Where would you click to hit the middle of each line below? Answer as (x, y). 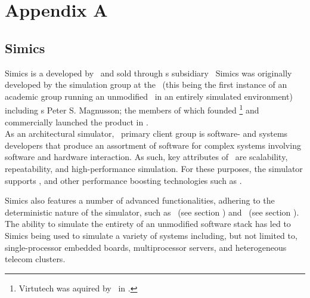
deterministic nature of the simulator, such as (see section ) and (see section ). (152, 212)
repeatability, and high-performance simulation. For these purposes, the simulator (154, 168)
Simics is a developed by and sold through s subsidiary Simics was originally (148, 73)
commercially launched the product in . (77, 122)
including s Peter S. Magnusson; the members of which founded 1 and (132, 109)
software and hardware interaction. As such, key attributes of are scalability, (146, 157)
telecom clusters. (35, 259)
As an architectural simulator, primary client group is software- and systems (146, 133)
